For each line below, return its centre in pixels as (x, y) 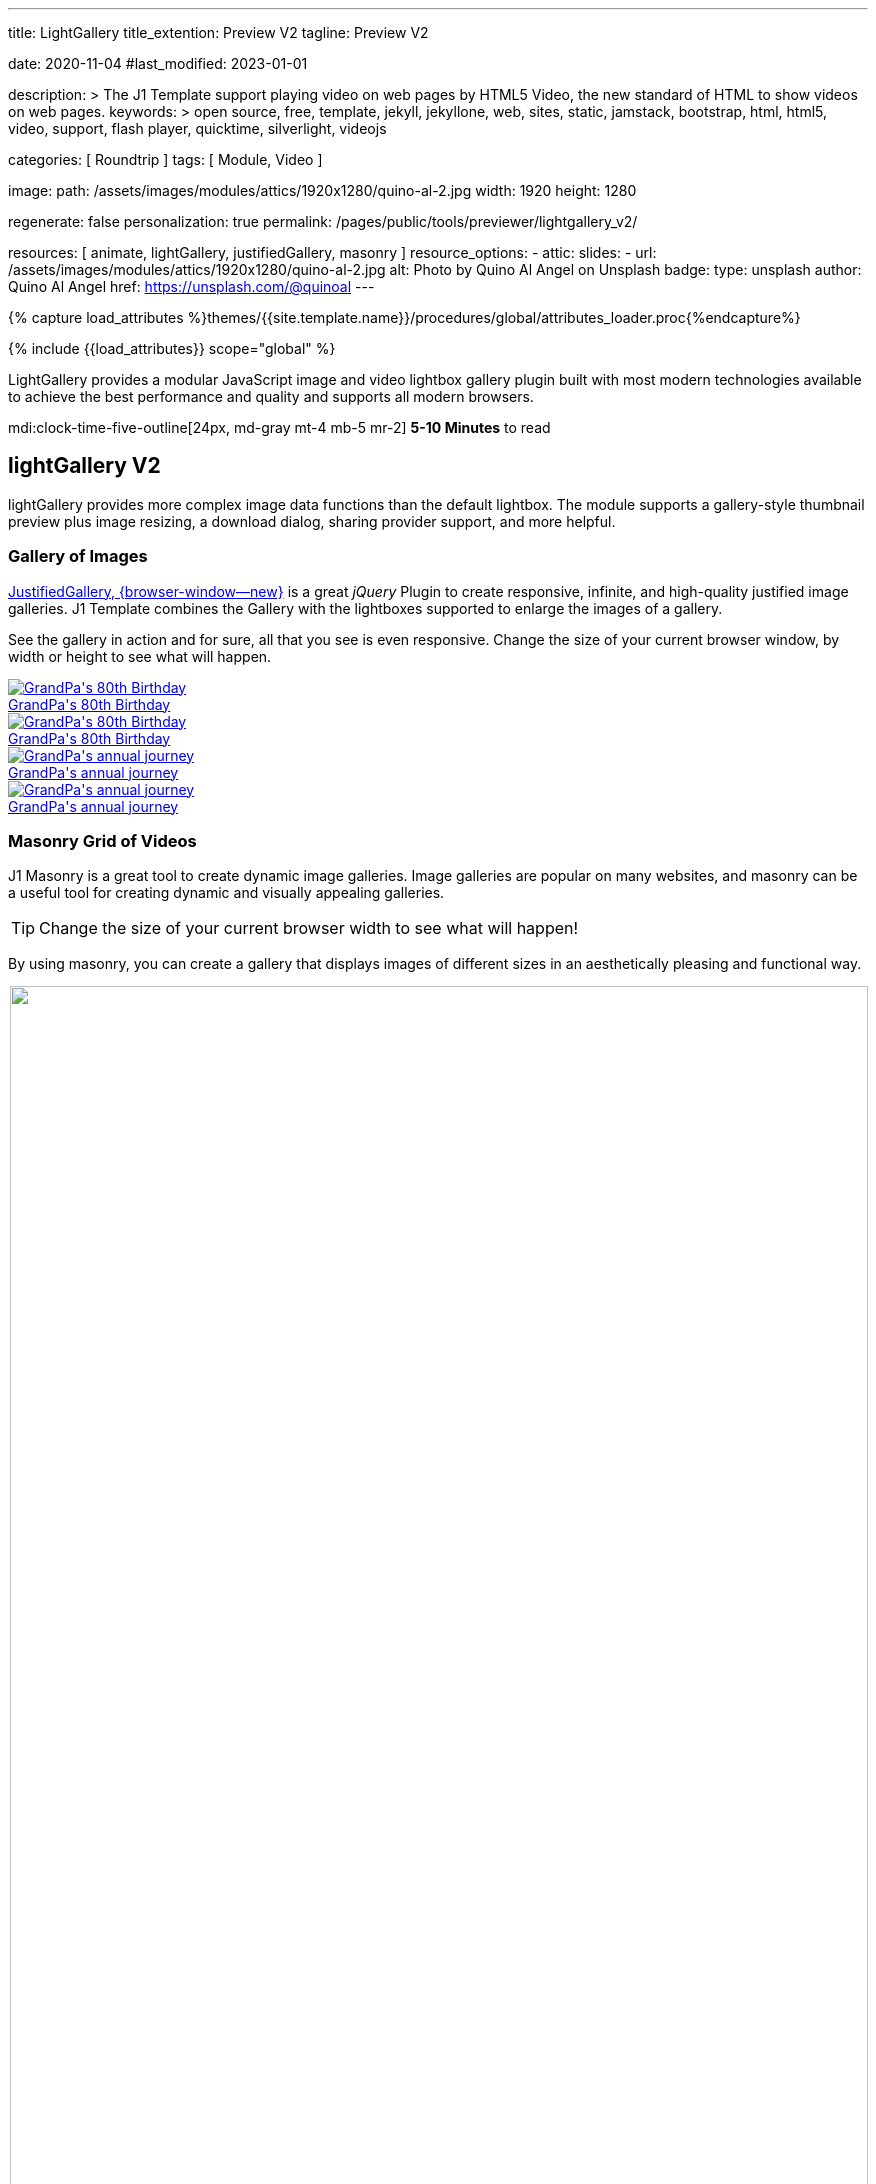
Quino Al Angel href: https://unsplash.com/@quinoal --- (191, 286)
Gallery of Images (78, 556)
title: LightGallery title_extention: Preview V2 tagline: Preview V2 (218, 32)
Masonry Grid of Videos (102, 840)
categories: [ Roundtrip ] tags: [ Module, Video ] (165, 159)
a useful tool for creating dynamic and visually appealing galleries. (226, 893)
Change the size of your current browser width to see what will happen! (309, 928)
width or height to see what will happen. (140, 656)
